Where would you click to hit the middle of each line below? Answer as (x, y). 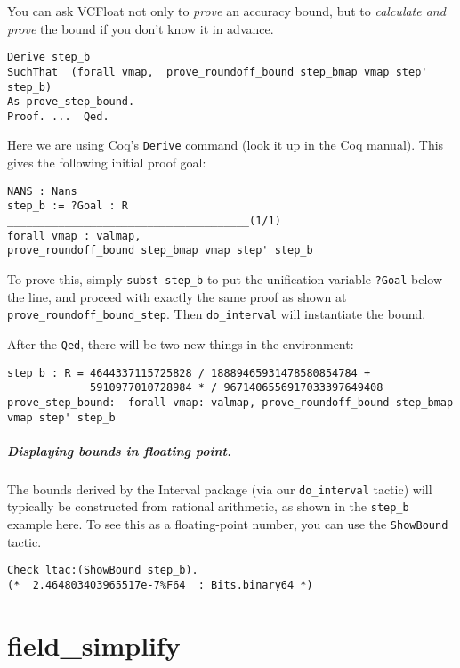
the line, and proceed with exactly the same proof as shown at (177, 296)
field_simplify (94, 644)
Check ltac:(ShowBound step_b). (103, 570)
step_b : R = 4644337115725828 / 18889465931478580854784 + (189, 373)
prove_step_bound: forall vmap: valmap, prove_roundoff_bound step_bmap (230, 402)
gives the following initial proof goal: (107, 163)
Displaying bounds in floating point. (119, 450)
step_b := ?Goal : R (68, 206)
